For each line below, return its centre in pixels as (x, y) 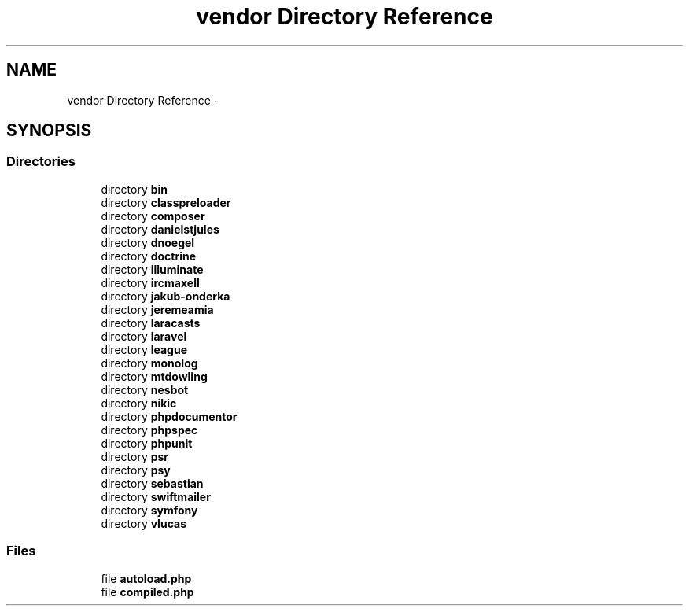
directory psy (136, 470)
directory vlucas (144, 523)
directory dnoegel (148, 242)
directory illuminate (152, 269)
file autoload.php (146, 578)
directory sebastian (152, 483)
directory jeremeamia (157, 309)
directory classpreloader (166, 202)
